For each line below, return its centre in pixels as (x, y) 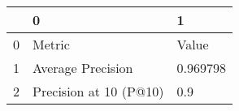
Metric (51, 44)
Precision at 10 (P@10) (98, 91)
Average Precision (83, 68)
